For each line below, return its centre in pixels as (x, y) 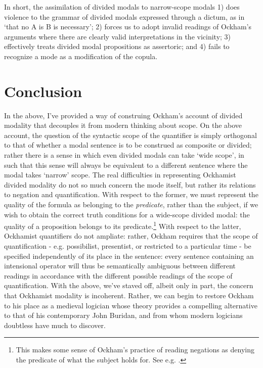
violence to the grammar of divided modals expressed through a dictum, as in (124, 16)
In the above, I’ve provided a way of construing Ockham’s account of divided (123, 115)
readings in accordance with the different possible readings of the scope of (118, 275)
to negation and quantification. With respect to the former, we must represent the (131, 194)
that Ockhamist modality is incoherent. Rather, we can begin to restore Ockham (129, 295)
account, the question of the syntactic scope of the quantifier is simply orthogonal (130, 135)
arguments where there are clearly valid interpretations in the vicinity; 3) (118, 36)
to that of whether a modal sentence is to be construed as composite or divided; (128, 145)
